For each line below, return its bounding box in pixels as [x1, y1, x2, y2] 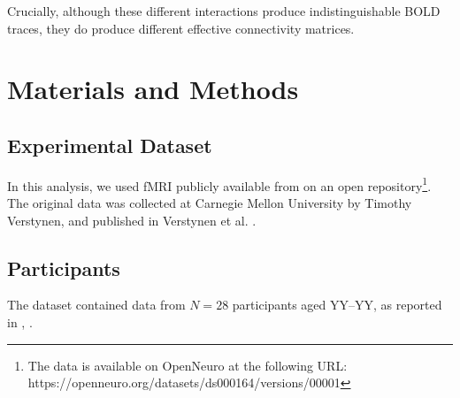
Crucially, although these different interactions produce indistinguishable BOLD [7, 2, 441, 19]
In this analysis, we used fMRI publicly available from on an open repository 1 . [7, 173, 432, 195]
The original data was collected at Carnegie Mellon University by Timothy [7, 194, 412, 212]
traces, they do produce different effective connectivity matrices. [7, 19, 355, 37]
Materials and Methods [7, 71, 299, 107]
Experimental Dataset [7, 131, 212, 158]
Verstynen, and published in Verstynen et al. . [7, 210, 257, 229]
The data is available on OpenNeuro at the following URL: [27, 356, 348, 374]
